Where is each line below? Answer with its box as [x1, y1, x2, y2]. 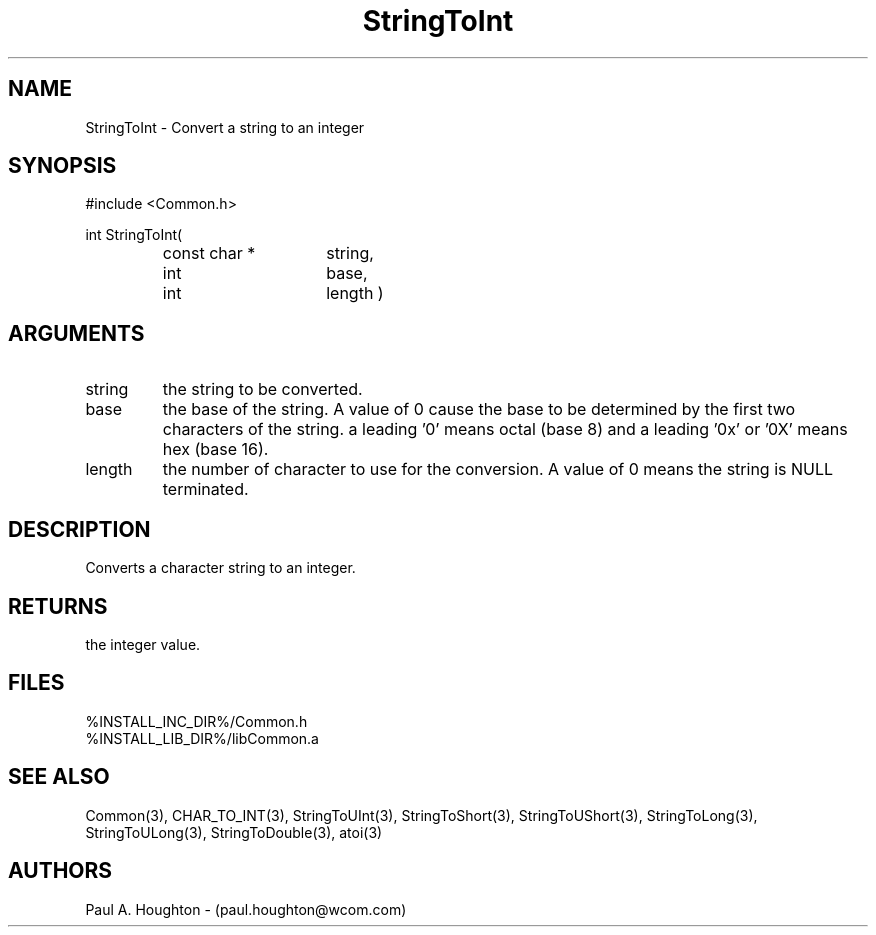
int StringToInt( [85, 226, 183, 244]
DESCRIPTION [8, 516, 151, 542]
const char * [162, 243, 256, 264]
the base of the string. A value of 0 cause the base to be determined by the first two [162, 399, 796, 420]
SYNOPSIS [8, 153, 117, 179]
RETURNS [8, 593, 108, 619]
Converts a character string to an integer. [85, 559, 356, 577]
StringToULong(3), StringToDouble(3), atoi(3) [85, 823, 383, 841]
